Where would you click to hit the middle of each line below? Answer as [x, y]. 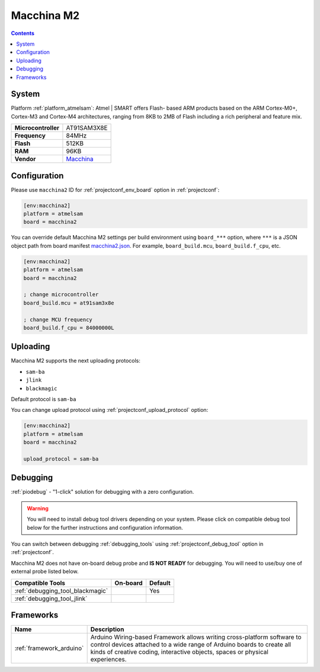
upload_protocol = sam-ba [61, 459]
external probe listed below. [45, 571]
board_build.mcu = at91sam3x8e [69, 303]
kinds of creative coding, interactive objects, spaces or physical [180, 652]
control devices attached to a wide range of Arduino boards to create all [191, 645]
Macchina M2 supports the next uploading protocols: [76, 361]
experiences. [108, 660]
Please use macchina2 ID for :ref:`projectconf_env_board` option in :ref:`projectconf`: [115, 190]
